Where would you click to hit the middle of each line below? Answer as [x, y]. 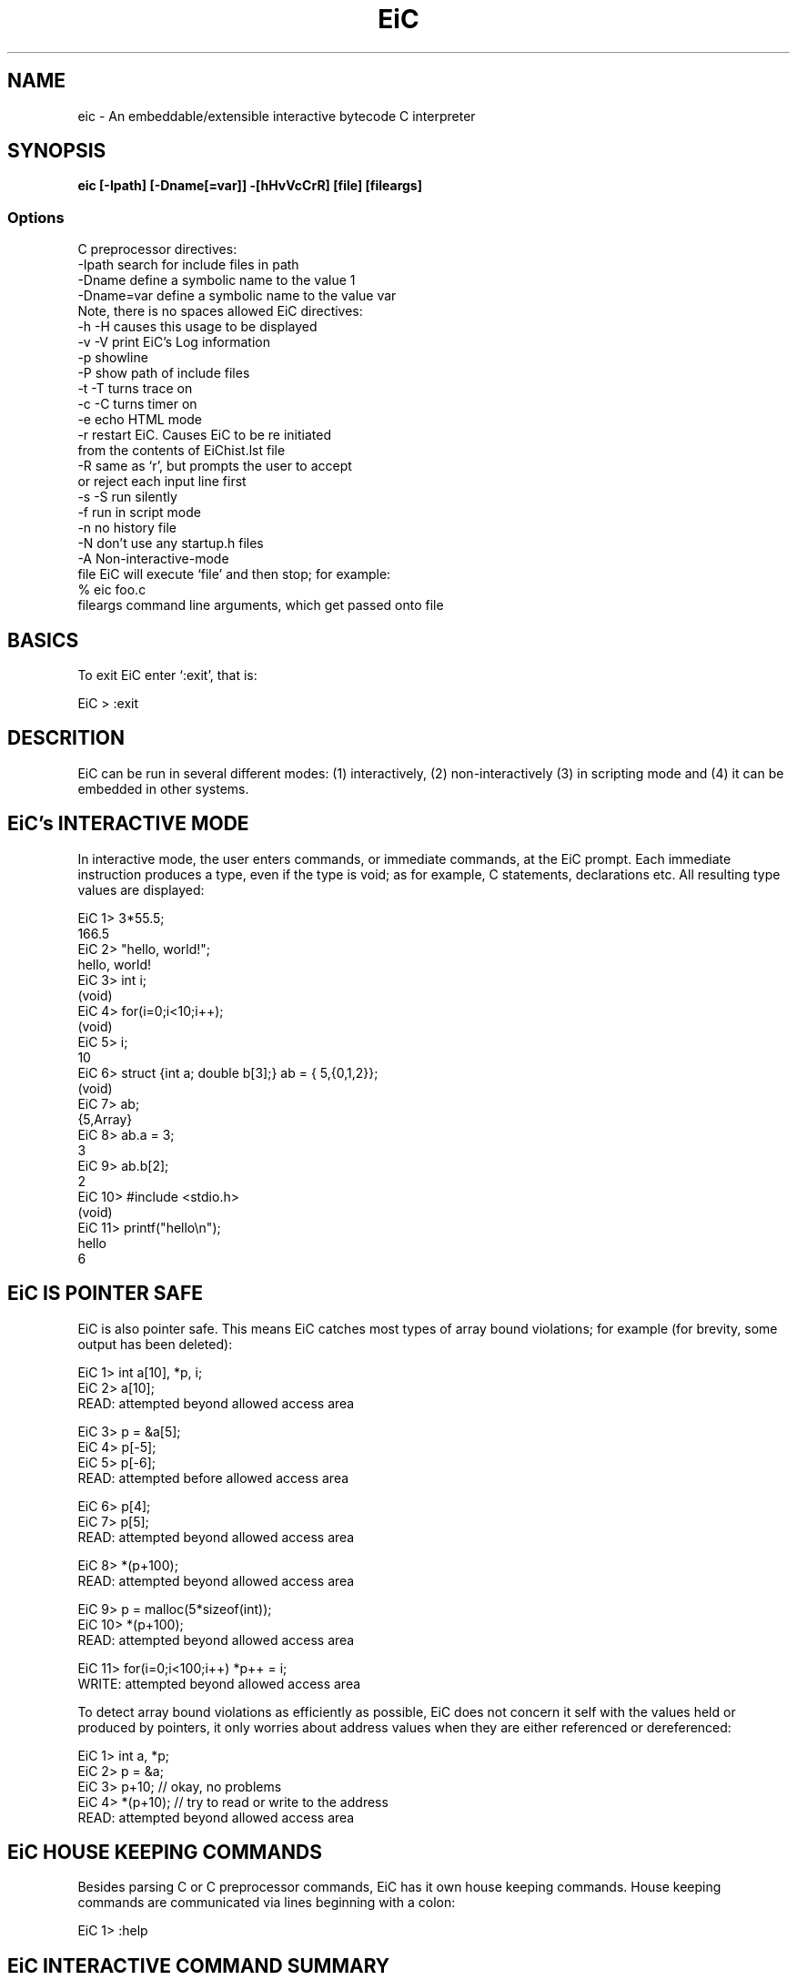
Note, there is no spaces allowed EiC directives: [220, 311]
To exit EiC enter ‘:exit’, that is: [167, 675]
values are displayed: [141, 889]
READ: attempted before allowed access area [213, 1477]
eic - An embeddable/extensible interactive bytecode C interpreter [277, 116]
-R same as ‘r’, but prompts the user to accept [215, 466]
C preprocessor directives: [157, 249]
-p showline [113, 358]
